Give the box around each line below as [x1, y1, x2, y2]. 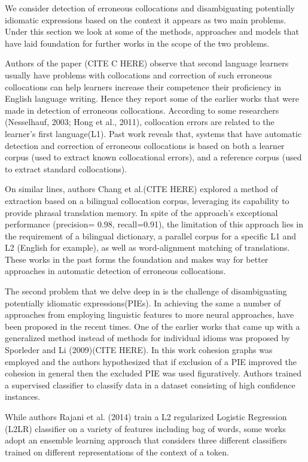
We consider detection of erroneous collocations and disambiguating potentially [5, 2, 295, 14]
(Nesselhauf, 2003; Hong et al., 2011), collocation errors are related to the [5, 115, 275, 128]
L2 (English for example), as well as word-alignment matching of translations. [5, 241, 290, 254]
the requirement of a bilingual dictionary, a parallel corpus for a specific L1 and [5, 229, 297, 242]
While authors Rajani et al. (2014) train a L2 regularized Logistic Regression [5, 411, 287, 423]
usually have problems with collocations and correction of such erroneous [5, 68, 272, 81]
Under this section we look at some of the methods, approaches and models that [5, 25, 300, 38]
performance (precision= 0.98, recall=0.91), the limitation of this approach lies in [5, 218, 304, 230]
